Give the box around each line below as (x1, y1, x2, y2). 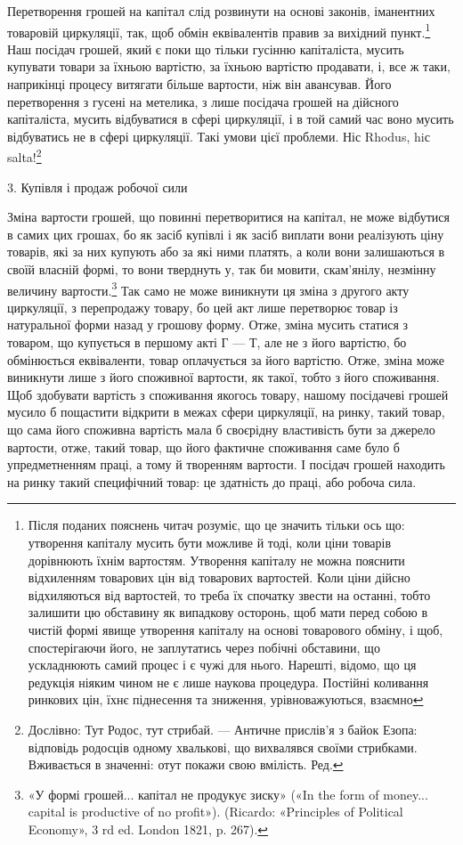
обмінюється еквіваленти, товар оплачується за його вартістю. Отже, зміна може (7, 350, 444, 369)
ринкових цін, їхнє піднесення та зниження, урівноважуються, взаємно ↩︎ (28, 690, 424, 709)
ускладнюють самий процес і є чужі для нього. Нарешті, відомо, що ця (28, 655, 417, 674)
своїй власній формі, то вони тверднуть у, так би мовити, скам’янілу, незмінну (7, 260, 436, 279)
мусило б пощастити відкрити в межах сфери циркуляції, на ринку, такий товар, (7, 402, 445, 421)
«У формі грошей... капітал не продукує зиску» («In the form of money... (28, 784, 428, 803)
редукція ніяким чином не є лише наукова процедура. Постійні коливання (28, 672, 429, 691)
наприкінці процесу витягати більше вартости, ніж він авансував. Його (7, 75, 392, 93)
